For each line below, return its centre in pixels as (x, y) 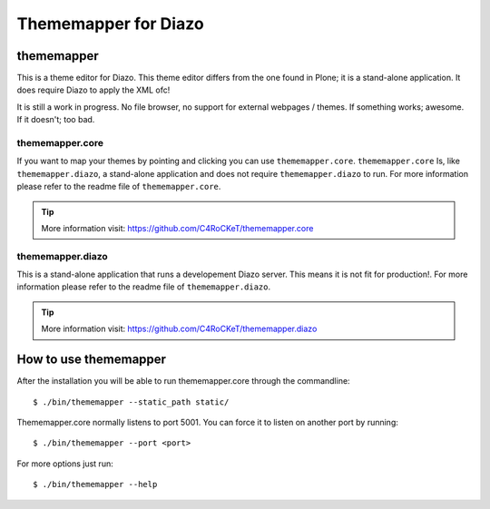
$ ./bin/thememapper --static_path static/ (131, 402)
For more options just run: (65, 464)
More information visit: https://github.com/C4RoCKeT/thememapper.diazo (179, 329)
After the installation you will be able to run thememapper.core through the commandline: (183, 381)
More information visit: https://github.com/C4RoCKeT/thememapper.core (177, 228)
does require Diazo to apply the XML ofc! (93, 90)
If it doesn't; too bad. (56, 120)
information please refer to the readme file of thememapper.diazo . (144, 287)
